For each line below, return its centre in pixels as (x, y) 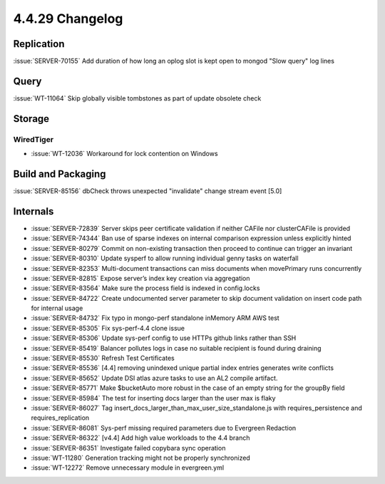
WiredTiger (33, 139)
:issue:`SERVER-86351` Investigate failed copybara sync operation (128, 448)
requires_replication (60, 418)
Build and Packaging (60, 174)
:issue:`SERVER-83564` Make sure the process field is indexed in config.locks (145, 288)
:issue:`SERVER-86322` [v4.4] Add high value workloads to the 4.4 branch (140, 438)
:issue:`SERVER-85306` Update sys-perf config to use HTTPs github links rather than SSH (164, 338)
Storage (31, 119)
